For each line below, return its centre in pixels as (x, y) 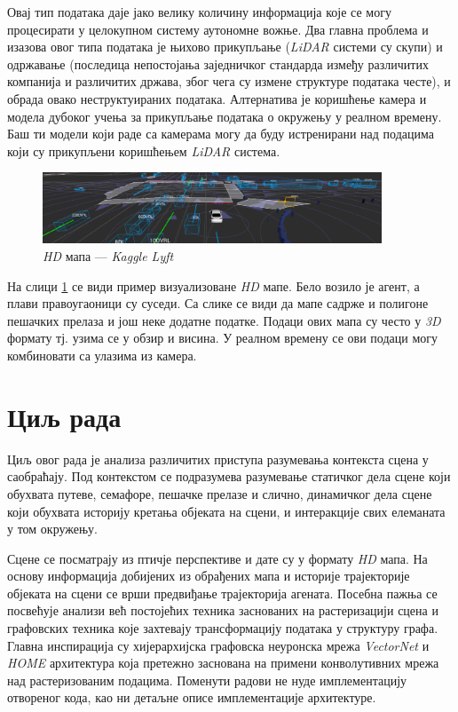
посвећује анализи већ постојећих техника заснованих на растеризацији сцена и (223, 610)
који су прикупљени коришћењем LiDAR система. (144, 150)
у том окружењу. (53, 529)
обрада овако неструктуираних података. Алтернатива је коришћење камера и (217, 98)
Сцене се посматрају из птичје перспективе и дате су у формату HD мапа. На (217, 558)
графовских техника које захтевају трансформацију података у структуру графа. (223, 628)
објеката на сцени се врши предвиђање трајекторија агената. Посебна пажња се (222, 593)
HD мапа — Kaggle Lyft (108, 256)
